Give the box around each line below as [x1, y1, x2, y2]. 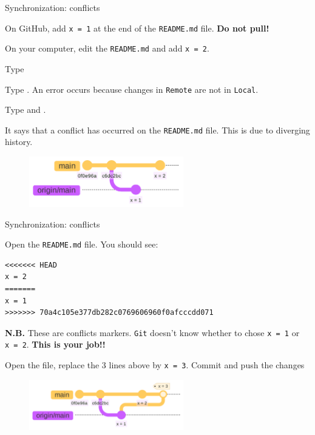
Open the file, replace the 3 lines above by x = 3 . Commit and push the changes [5, 359, 305, 371]
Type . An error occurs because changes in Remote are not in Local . [5, 83, 259, 95]
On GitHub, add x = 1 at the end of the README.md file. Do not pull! [5, 21, 269, 34]
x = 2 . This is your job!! [5, 338, 106, 351]
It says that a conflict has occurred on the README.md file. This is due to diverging [5, 123, 310, 136]
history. [5, 135, 33, 148]
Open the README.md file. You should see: [5, 238, 158, 251]
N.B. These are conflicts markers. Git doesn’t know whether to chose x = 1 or [5, 326, 300, 339]
